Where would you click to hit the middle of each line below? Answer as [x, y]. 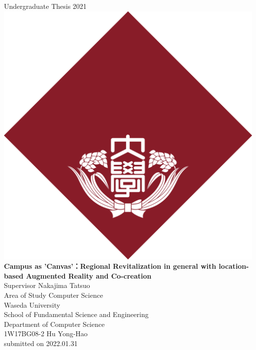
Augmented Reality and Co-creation [89, 275]
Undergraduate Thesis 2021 [45, 6]
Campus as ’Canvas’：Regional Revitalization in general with [110, 266]
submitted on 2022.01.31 [41, 343]
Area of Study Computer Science [54, 295]
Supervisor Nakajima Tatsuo [47, 285]
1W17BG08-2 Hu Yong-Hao [46, 334]
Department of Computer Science [54, 324]
